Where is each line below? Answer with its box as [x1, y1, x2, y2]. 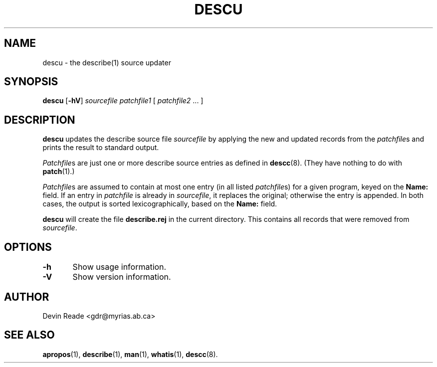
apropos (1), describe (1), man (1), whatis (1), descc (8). [42, 350, 218, 359]
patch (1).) [42, 167, 75, 176]
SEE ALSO [4, 329, 55, 342]
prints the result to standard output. [42, 143, 159, 152]
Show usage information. [72, 262, 167, 272]
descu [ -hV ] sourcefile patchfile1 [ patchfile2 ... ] [42, 96, 204, 105]
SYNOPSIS [4, 75, 58, 88]
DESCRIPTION [4, 113, 75, 126]
